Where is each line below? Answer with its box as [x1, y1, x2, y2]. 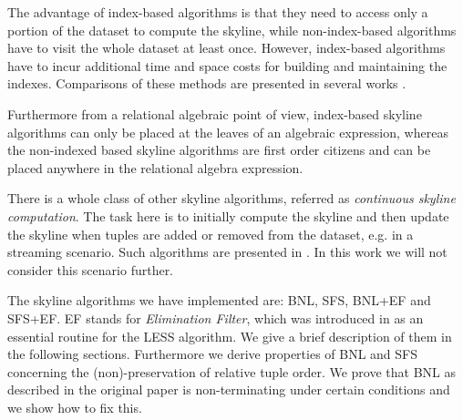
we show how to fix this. [7, 397, 142, 416]
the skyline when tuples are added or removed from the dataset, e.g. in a [7, 224, 414, 243]
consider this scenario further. [7, 260, 174, 279]
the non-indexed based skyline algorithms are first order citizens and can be [7, 140, 431, 159]
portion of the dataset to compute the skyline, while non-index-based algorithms [7, 20, 457, 39]
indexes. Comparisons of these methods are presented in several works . [7, 74, 406, 93]
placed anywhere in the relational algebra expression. [7, 158, 304, 177]
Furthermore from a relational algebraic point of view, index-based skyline [7, 104, 422, 123]
